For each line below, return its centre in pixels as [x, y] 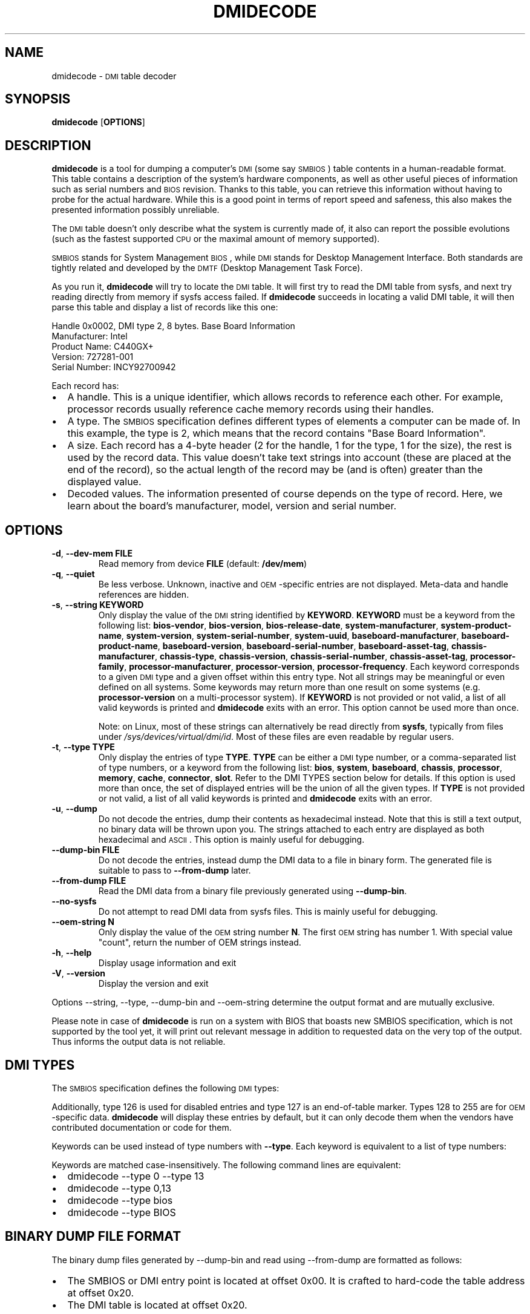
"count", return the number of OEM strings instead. [200, 943]
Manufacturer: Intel [90, 336]
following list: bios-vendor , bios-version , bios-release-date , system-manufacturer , [268, 626]
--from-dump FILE [89, 881]
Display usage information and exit [167, 963]
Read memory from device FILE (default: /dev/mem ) [203, 564]
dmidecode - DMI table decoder [114, 76]
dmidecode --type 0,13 [119, 1188]
